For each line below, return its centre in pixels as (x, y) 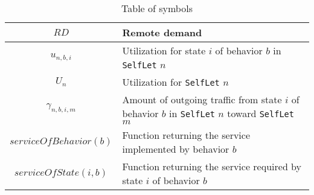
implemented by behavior (176, 149)
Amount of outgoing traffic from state (202, 99)
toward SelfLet (261, 113)
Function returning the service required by (212, 166)
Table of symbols (157, 8)
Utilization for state (164, 50)
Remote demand (162, 32)
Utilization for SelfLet (171, 82)
